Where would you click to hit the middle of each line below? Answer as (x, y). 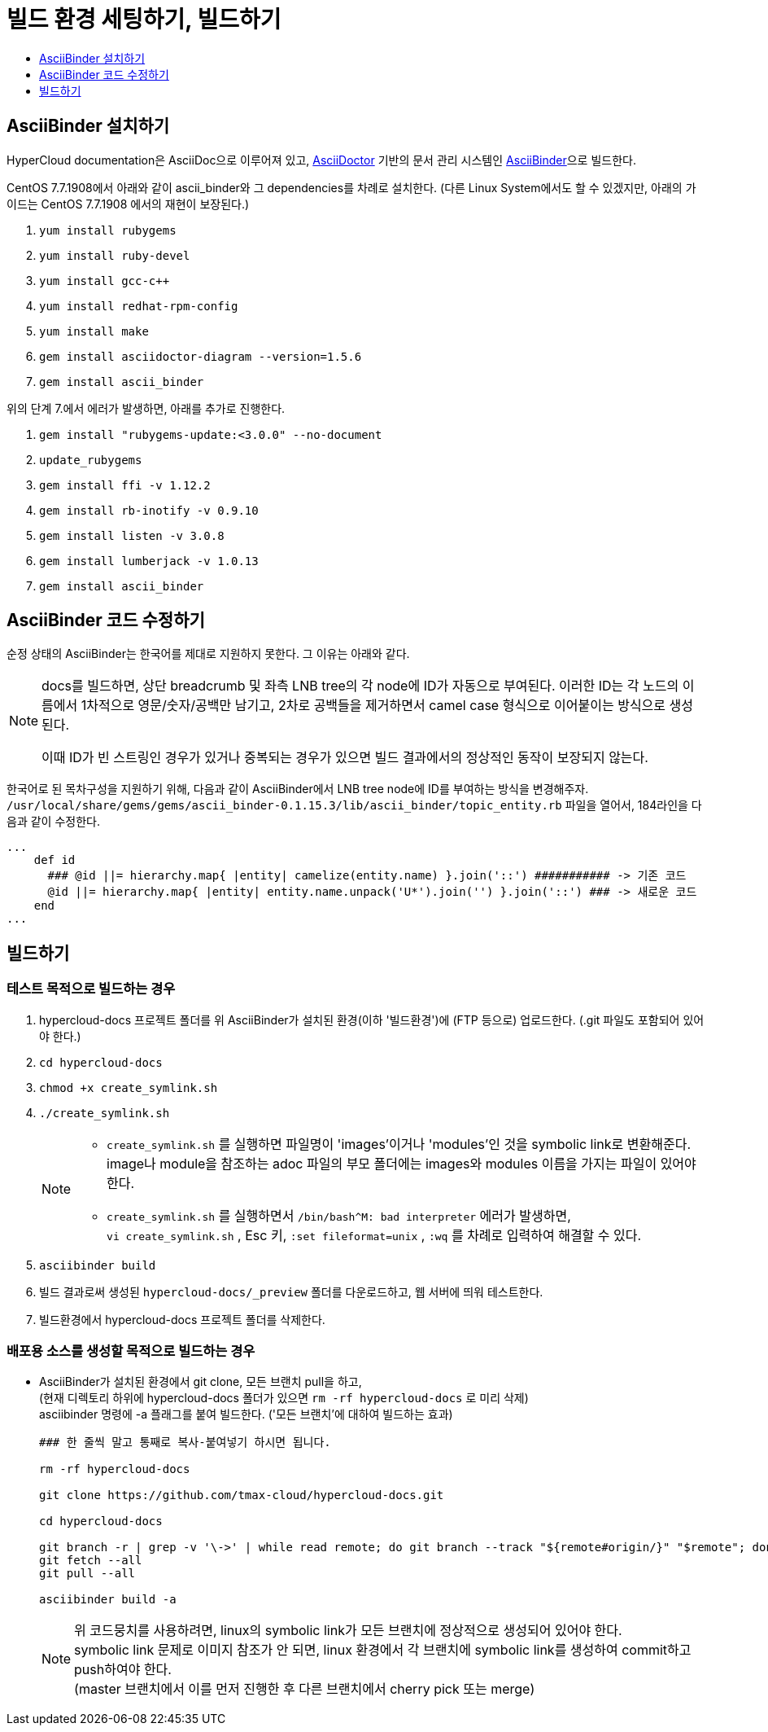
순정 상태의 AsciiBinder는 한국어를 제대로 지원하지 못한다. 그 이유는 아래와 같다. (208, 654)
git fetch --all (91, 1561)
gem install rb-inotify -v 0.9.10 (149, 510)
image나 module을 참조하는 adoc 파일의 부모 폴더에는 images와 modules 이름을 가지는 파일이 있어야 (401, 1163)
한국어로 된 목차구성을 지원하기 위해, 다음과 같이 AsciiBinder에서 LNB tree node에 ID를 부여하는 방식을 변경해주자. (298, 789)
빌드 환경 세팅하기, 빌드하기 (144, 20)
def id (55, 860)
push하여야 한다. (123, 1670)
